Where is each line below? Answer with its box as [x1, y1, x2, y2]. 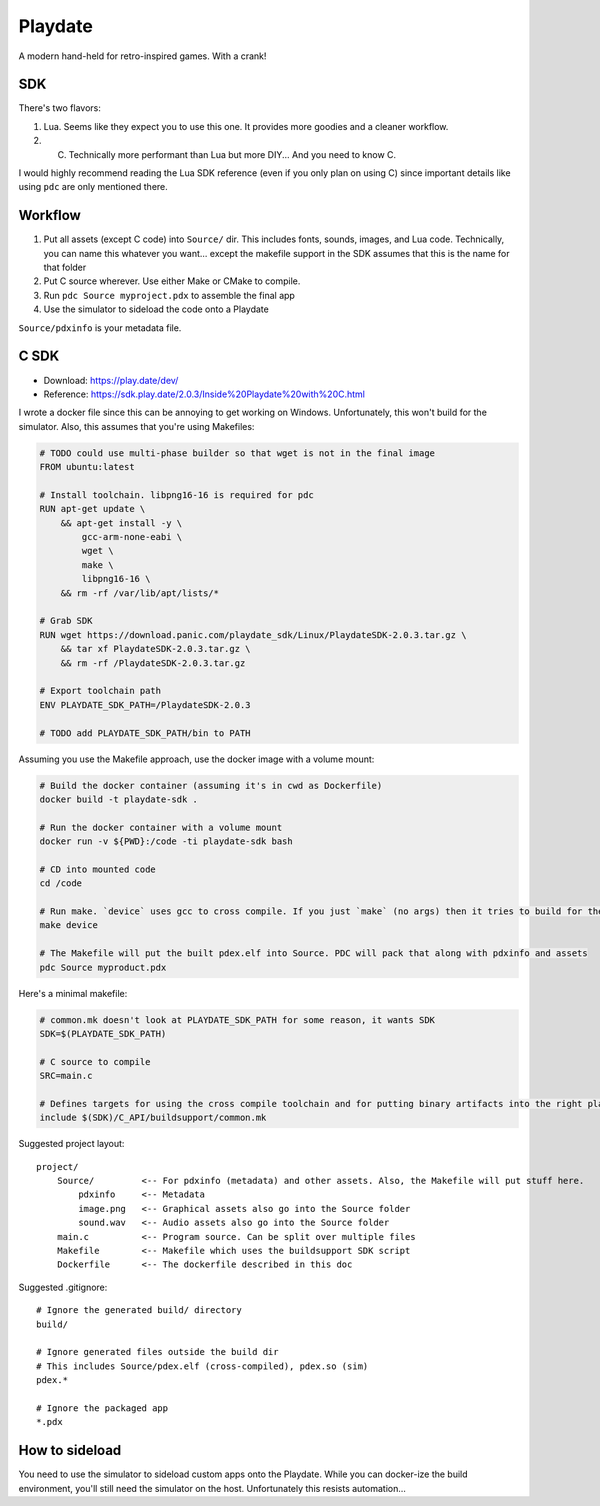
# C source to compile [39, 1056, 151, 1067]
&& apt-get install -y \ [60, 517, 183, 529]
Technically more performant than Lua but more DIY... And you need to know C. [68, 148, 397, 160]
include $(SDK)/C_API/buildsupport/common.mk [39, 1112, 267, 1124]
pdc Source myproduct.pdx [39, 961, 167, 973]
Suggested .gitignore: [18, 1281, 108, 1293]
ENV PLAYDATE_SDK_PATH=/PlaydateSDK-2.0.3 [39, 699, 251, 710]
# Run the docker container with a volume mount [39, 821, 283, 833]
